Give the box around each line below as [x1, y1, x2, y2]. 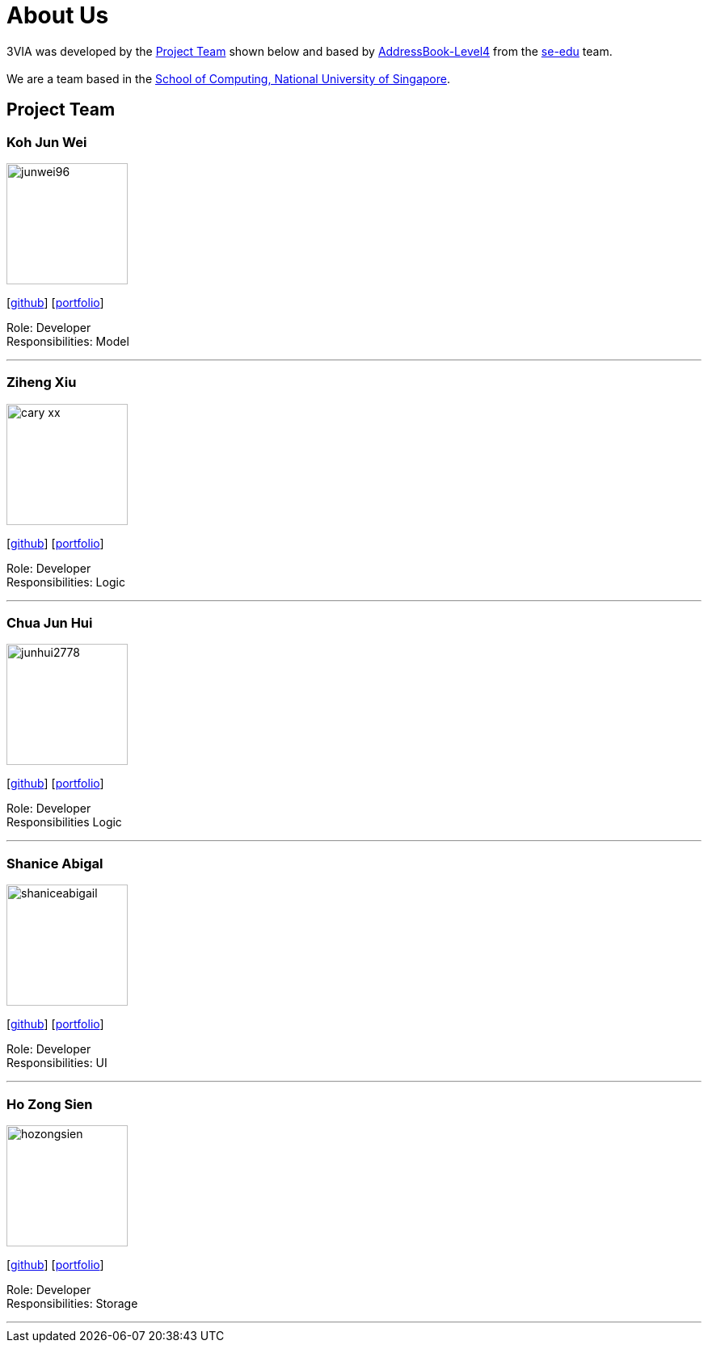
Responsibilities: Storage [6, 1296, 138, 1310]
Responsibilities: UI [6, 1056, 107, 1070]
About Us [6, 2, 109, 29]
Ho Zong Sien [6, 1095, 93, 1112]
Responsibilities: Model [6, 334, 129, 348]
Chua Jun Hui [6, 615, 93, 632]
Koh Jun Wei [6, 133, 87, 150]
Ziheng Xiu [6, 374, 77, 391]
